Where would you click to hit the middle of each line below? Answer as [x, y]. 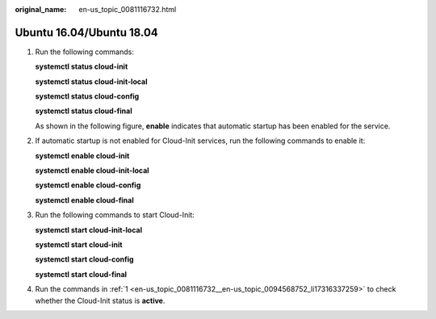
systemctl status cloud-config [87, 96]
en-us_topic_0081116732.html [128, 9]
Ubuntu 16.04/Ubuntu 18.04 [87, 32]
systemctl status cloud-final [84, 111]
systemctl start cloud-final [81, 274]
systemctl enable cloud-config [88, 185]
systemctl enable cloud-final [85, 200]
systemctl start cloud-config [84, 259]
